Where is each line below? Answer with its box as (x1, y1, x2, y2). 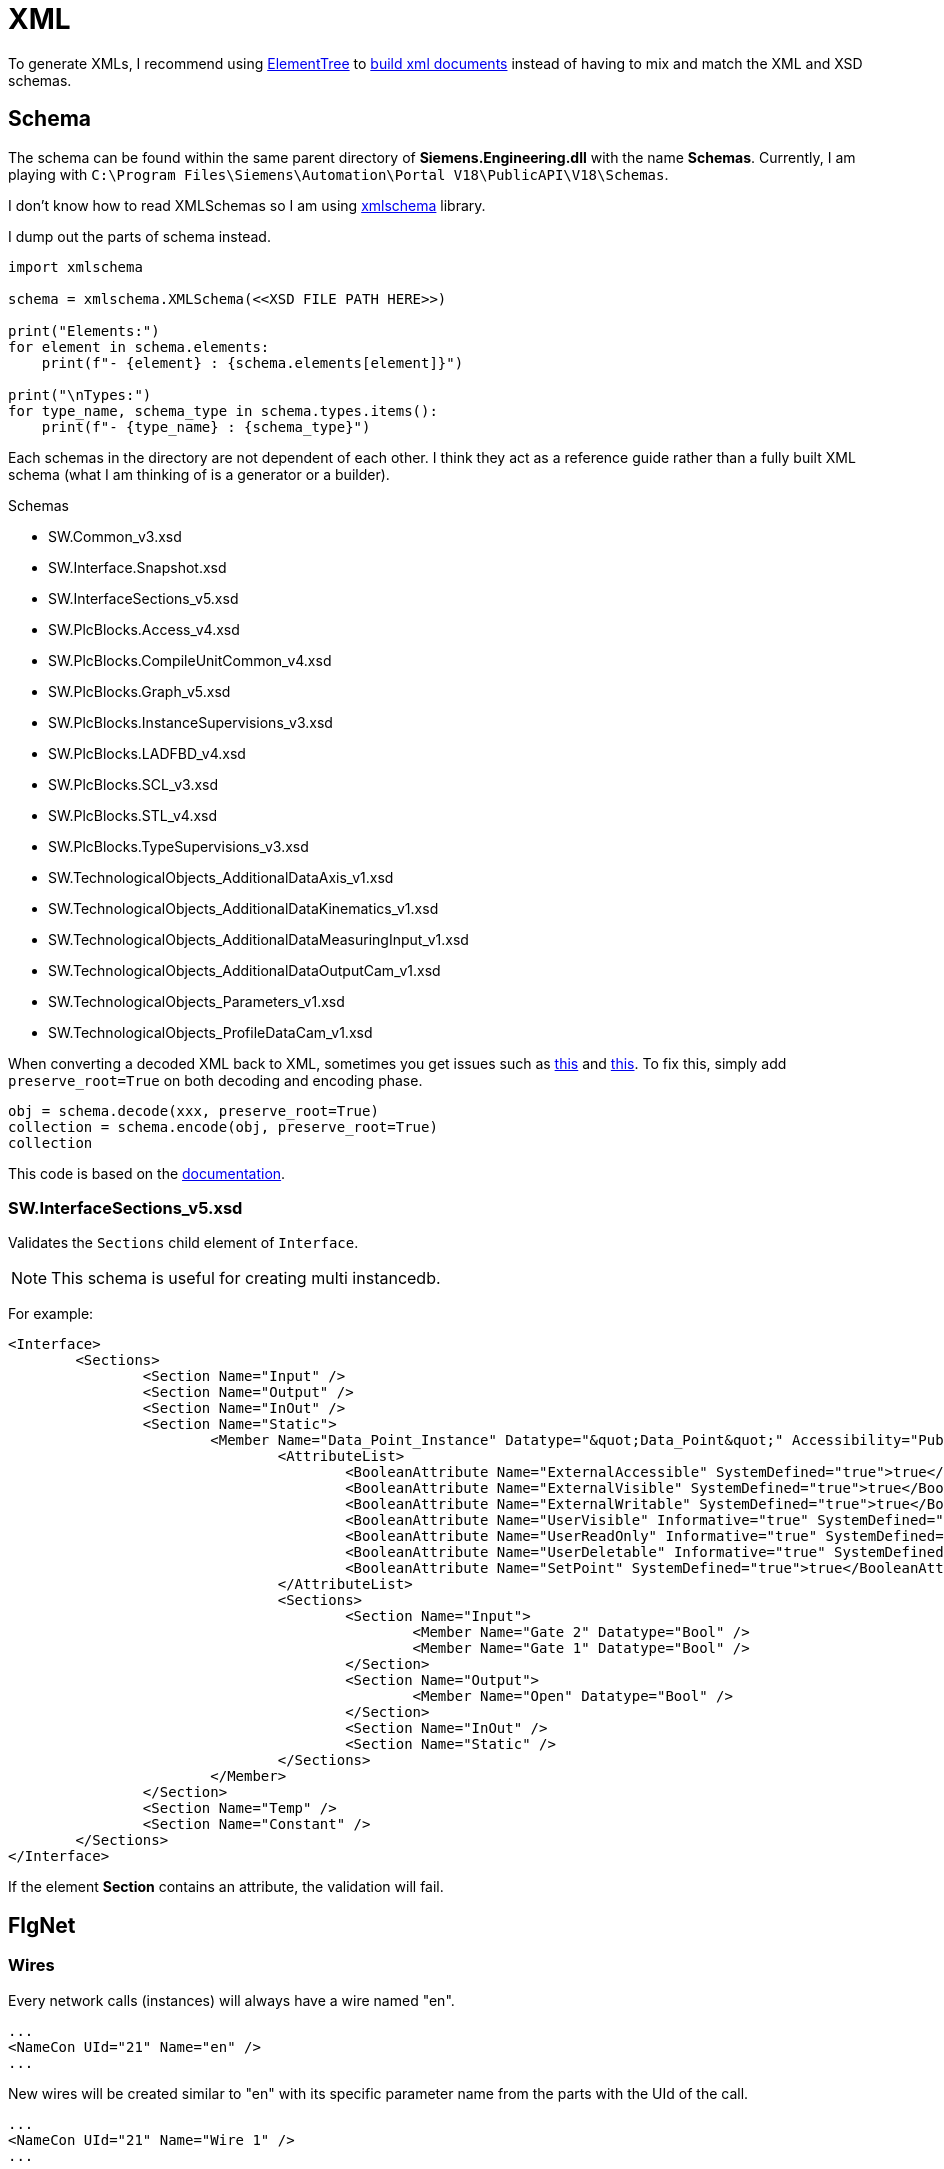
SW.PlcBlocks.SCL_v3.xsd (48, 775, 219, 793)
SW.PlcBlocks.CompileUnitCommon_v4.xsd (48, 651, 332, 669)
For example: (8, 1305, 94, 1323)
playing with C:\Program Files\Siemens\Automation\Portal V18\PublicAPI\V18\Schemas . (8, 165, 669, 183)
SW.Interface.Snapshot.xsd (48, 558, 227, 576)
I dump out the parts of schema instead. (8, 227, 271, 245)
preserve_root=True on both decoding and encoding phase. (8, 1071, 423, 1089)
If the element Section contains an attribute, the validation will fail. (8, 1878, 444, 1896)
